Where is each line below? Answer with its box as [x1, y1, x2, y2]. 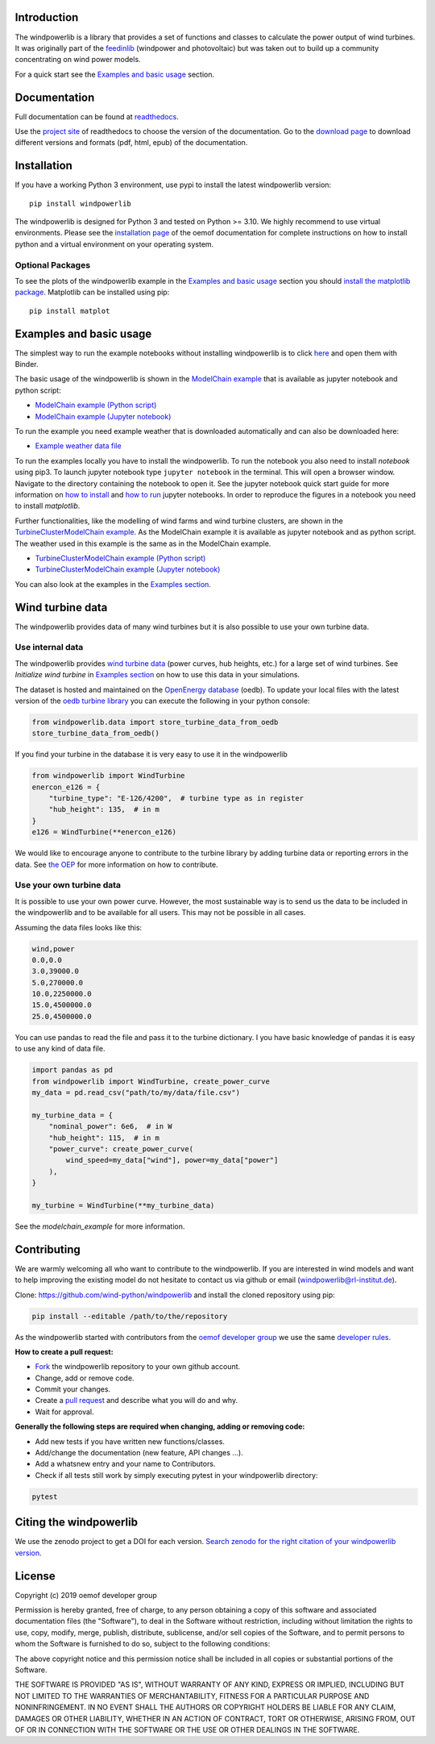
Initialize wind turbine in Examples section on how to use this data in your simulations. [14, 670, 300, 680]
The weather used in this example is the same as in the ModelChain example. [14, 539, 271, 548]
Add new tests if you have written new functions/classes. [35, 1436, 226, 1446]
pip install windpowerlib [29, 198, 132, 208]
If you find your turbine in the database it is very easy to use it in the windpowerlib [14, 750, 288, 760]
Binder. [14, 360, 39, 369]
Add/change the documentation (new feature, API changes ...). [35, 1448, 243, 1458]
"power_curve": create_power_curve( [48, 1144, 193, 1153]
